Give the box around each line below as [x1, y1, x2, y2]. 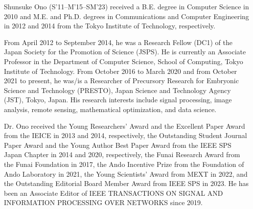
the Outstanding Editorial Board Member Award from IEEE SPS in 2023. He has [4, 178, 249, 188]
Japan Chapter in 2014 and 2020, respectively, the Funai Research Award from [4, 149, 240, 160]
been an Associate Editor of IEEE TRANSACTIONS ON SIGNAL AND [4, 187, 223, 198]
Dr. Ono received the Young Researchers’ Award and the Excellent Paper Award [4, 120, 245, 131]
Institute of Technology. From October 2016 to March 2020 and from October [4, 66, 237, 76]
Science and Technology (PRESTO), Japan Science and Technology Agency [4, 85, 231, 95]
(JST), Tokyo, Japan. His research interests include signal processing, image [4, 94, 232, 105]
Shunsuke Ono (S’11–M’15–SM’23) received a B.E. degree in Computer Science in [4, 1, 249, 11]
